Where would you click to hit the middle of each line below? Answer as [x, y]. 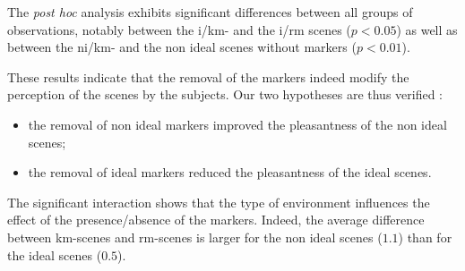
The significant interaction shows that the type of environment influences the [219, 202]
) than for [425, 237]
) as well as [427, 29]
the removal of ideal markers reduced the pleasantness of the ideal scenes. [230, 172]
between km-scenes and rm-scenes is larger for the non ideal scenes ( [195, 237]
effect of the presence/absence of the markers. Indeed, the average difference [216, 220]
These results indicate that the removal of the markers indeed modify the [208, 76]
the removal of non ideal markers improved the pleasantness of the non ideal [237, 124]
